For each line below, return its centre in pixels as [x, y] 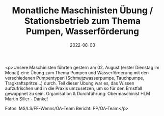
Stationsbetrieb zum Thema [82, 21]
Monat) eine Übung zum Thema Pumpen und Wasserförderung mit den [77, 72]
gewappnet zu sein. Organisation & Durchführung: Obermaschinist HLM [78, 93]
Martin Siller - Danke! [27, 99]
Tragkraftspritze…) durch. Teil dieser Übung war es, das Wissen [70, 83]
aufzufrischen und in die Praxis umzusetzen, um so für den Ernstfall [74, 88]
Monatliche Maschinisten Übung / [82, 11]
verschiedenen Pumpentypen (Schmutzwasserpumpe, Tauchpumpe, [75, 78]
